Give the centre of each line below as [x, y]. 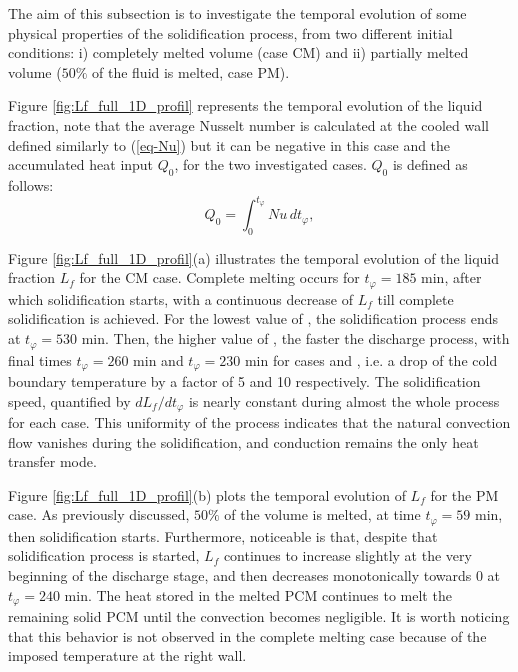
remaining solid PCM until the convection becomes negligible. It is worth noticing [259, 616]
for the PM [464, 494]
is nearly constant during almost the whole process [344, 400]
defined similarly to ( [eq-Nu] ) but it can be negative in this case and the [229, 144]
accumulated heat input [81, 164]
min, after [451, 277]
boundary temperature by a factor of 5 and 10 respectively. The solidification [244, 380]
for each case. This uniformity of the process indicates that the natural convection [259, 422]
